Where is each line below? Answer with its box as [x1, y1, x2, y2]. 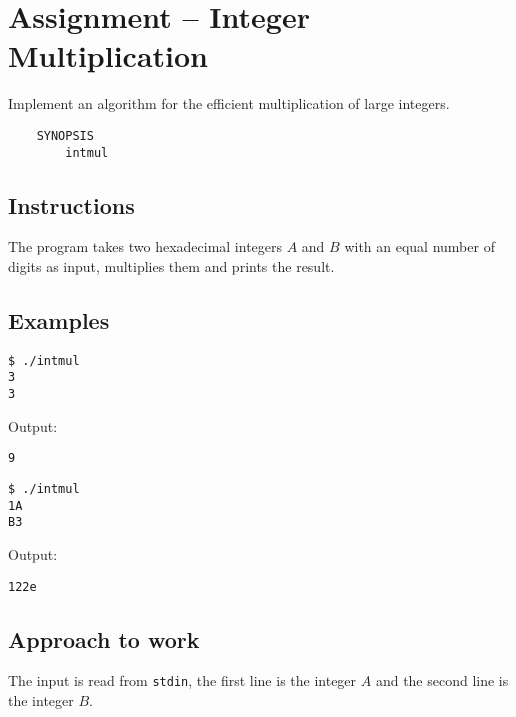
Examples [8, 305, 110, 335]
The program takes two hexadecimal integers [8, 236, 283, 257]
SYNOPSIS [36, 128, 94, 143]
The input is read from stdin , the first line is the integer [8, 670, 357, 691]
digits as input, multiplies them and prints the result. [8, 256, 335, 277]
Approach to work [8, 623, 200, 654]
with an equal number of [344, 236, 495, 257]
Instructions [8, 189, 135, 220]
